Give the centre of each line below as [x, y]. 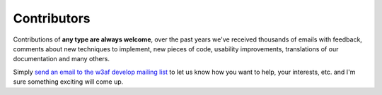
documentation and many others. [61, 59]
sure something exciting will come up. [68, 82]
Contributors [52, 18]
